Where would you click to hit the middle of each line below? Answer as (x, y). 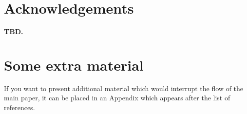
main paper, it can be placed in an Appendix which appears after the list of (117, 98)
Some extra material (74, 65)
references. (19, 107)
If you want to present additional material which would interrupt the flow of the (124, 88)
